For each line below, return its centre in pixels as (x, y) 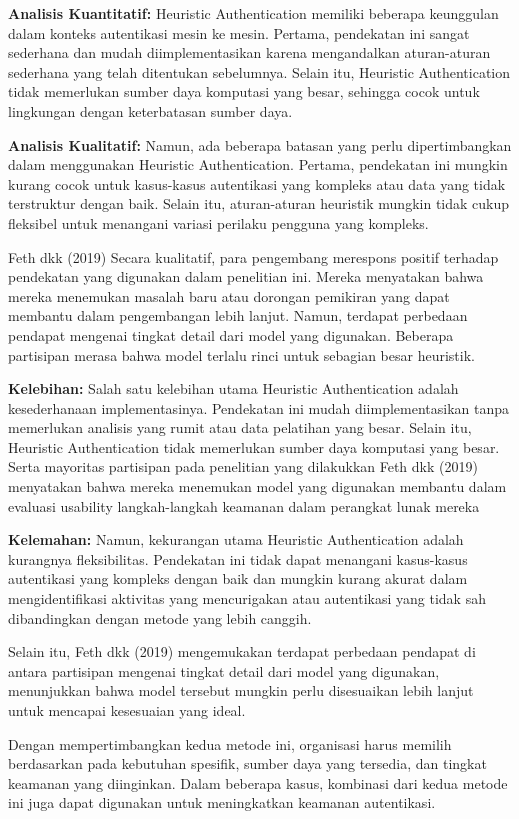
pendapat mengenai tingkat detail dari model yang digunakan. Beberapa (231, 334)
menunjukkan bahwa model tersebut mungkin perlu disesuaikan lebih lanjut (241, 690)
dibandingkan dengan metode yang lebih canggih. (160, 617)
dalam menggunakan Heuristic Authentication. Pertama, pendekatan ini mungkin (258, 164)
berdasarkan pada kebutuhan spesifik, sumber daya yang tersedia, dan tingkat (247, 763)
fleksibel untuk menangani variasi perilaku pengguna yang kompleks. (218, 222)
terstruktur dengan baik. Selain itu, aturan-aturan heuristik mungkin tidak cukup (259, 203)
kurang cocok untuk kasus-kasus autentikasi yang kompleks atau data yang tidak (257, 183)
